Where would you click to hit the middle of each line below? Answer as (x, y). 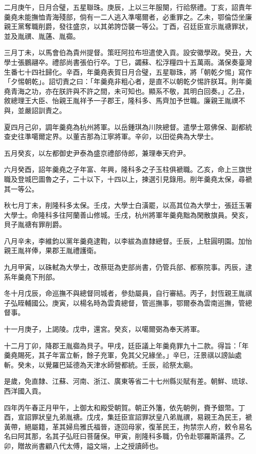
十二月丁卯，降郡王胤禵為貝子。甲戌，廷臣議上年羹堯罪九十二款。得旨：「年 (126, 345)
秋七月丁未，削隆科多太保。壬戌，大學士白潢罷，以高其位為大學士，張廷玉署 (128, 205)
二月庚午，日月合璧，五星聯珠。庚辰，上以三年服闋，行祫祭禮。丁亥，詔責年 (128, 7)
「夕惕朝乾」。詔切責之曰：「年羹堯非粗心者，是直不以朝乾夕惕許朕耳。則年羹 (128, 81)
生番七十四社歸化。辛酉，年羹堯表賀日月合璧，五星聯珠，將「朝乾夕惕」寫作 (128, 71)
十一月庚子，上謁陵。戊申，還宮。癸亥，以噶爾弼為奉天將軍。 (104, 329)
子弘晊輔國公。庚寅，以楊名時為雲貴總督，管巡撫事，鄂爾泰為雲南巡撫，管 (125, 302)
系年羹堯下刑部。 (32, 276)
